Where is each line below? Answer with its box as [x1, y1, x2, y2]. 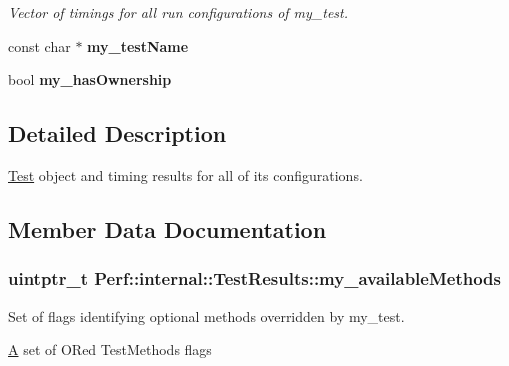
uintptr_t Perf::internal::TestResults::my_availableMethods [8, 266, 501, 291]
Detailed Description [8, 118, 227, 149]
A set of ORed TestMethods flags [8, 339, 212, 360]
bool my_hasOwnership [8, 69, 172, 90]
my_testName [87, 35, 189, 56]
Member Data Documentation [8, 213, 327, 244]
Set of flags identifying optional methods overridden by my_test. [8, 305, 405, 326]
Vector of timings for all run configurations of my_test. [8, 2, 349, 22]
